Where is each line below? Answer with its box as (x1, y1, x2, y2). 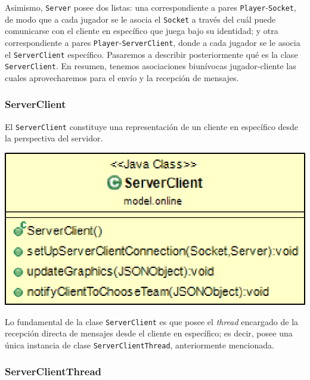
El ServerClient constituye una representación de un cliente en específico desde (5, 120, 299, 132)
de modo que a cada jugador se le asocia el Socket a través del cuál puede (5, 13, 276, 25)
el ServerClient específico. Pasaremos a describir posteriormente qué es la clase (5, 48, 298, 60)
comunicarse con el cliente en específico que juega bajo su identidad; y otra (5, 24, 278, 37)
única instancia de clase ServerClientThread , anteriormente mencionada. (5, 338, 274, 351)
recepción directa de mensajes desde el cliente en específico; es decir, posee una (5, 327, 293, 339)
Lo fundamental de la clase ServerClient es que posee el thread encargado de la (5, 315, 299, 328)
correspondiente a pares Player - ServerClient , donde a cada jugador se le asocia (5, 36, 300, 48)
